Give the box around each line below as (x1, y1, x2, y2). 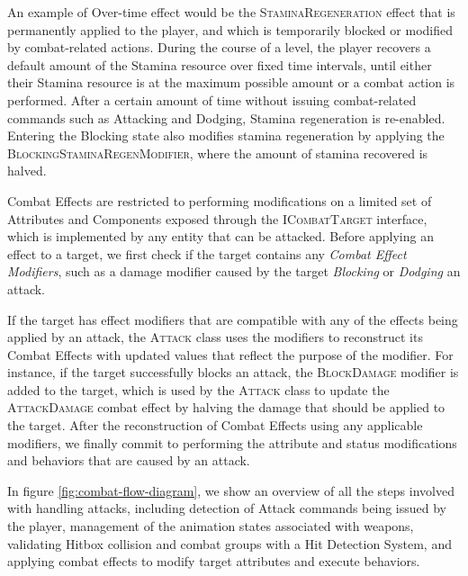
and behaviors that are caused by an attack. (7, 451, 250, 470)
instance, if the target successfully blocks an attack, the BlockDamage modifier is (7, 363, 459, 382)
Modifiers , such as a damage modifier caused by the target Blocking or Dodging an (7, 262, 461, 281)
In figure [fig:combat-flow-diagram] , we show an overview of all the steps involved (7, 481, 454, 499)
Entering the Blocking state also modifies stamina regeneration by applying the (7, 126, 445, 145)
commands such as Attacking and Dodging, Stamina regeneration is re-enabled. (7, 108, 445, 127)
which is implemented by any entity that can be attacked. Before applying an (7, 227, 434, 246)
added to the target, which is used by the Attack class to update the (7, 380, 390, 399)
